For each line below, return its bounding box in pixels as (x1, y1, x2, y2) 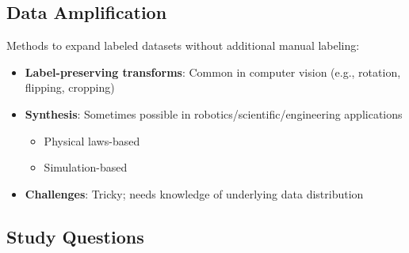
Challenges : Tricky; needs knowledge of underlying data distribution (25, 185, 364, 202)
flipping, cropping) (25, 79, 115, 96)
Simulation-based (44, 159, 128, 176)
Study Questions (6, 224, 144, 248)
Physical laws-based (44, 132, 140, 149)
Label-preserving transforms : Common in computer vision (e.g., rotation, (25, 63, 401, 80)
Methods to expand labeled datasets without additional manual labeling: (6, 37, 360, 54)
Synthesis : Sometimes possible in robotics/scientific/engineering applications (25, 105, 403, 122)
